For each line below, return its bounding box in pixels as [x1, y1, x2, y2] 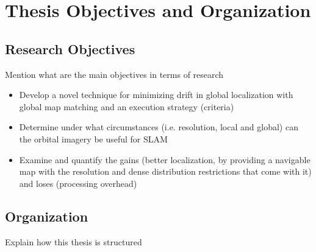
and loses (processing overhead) [19, 177, 137, 189]
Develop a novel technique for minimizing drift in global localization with [19, 88, 293, 101]
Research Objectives [5, 39, 135, 58]
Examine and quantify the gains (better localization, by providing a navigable [19, 153, 311, 166]
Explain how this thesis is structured [5, 235, 142, 248]
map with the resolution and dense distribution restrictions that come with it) [19, 165, 312, 178]
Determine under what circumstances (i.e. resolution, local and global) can [19, 121, 298, 133]
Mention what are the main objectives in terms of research [5, 68, 224, 80]
